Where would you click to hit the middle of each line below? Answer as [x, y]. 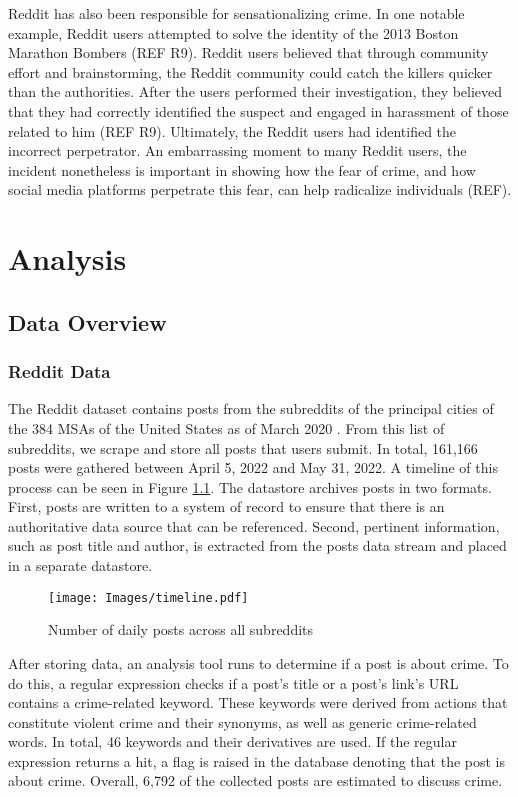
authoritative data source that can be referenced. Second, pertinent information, [254, 525]
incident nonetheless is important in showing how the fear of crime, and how [242, 169]
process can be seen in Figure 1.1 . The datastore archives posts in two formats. [250, 486]
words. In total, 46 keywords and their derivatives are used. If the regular [232, 741]
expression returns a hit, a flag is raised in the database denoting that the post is [256, 760]
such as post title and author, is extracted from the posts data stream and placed [257, 545]
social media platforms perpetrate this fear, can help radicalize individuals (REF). [260, 189]
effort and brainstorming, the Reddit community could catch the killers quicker [250, 71]
